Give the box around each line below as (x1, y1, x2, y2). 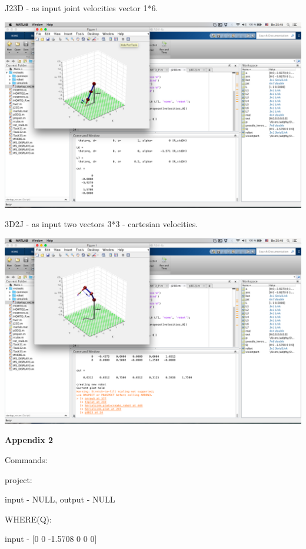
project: (5, 473, 32, 485)
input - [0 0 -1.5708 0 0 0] (5, 533, 97, 545)
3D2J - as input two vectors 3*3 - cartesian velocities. (5, 218, 198, 230)
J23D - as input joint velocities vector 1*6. (5, 2, 158, 14)
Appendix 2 (5, 434, 54, 446)
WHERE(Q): (5, 513, 52, 525)
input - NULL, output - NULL (5, 493, 115, 505)
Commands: (5, 453, 48, 465)
